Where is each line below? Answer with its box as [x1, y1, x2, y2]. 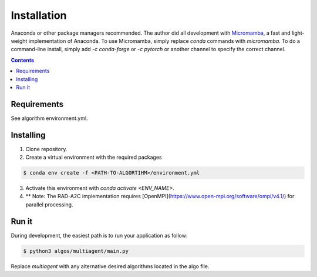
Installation [11, 9, 67, 22]
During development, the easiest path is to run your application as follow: [11, 232, 188, 239]
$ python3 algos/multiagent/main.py [23, 248, 129, 254]
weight [11, 37, 28, 44]
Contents [11, 56, 35, 64]
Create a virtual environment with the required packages [25, 153, 162, 161]
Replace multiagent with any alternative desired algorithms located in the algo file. [11, 262, 210, 270]
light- [291, 29, 305, 36]
